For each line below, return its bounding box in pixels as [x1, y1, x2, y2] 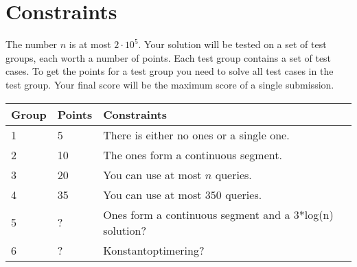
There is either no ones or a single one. [103, 126, 290, 143]
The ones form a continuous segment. [103, 146, 282, 163]
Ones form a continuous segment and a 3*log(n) [103, 206, 334, 222]
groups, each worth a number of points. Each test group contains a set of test [5, 50, 332, 65]
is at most [69, 37, 111, 51]
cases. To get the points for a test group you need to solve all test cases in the [5, 64, 334, 78]
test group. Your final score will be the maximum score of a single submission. [5, 77, 334, 91]
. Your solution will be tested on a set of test [138, 37, 327, 51]
